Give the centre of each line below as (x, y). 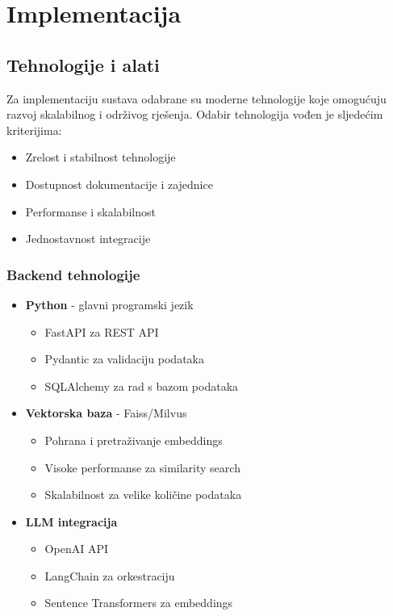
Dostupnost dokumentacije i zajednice (119, 184)
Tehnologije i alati (83, 64)
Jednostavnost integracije (88, 239)
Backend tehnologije (73, 274)
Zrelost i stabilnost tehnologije (100, 157)
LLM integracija (71, 521)
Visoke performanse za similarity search (142, 467)
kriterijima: (34, 130)
